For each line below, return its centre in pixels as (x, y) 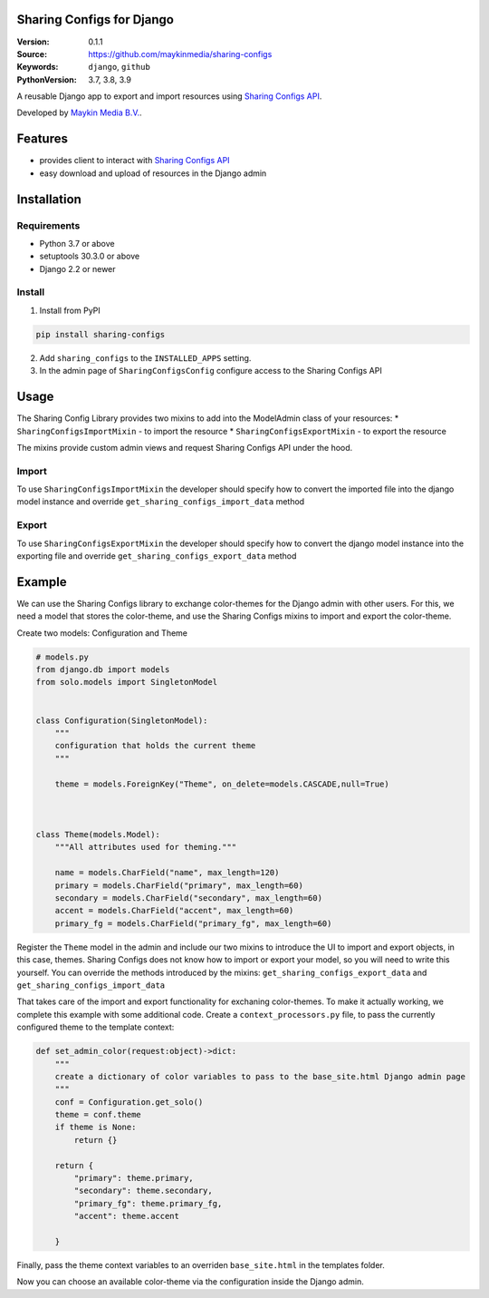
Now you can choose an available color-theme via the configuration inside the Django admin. (190, 1282)
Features (42, 139)
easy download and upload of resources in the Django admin (153, 173)
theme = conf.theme (98, 1115)
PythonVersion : (47, 79)
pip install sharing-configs (101, 334)
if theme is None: (96, 1127)
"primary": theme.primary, (134, 1178)
